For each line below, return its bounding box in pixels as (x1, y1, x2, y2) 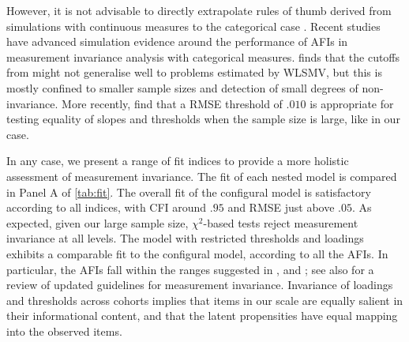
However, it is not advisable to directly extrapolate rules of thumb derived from (6, 2, 392, 18)
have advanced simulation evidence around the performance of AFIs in (6, 33, 348, 50)
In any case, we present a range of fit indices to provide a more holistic (6, 152, 349, 169)
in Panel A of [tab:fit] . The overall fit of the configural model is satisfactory (6, 183, 371, 200)
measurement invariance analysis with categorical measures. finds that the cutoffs (6, 48, 400, 65)
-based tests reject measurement (203, 214, 358, 231)
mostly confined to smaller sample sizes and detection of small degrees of (6, 79, 358, 96)
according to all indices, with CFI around (6, 199, 207, 216)
